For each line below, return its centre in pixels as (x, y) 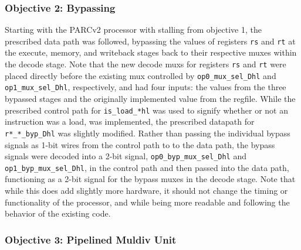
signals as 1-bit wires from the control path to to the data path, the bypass (140, 144)
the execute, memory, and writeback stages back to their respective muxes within (151, 52)
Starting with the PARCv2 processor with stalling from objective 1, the (133, 30)
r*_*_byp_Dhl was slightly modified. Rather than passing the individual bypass (148, 133)
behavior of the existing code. (58, 213)
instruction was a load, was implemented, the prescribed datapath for (130, 121)
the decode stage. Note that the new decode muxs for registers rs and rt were (146, 64)
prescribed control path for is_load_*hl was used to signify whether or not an (146, 110)
